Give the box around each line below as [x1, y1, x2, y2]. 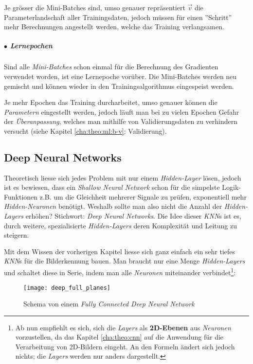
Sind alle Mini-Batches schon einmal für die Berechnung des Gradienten [4, 61, 218, 72]
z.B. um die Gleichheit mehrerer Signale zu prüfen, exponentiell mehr [39, 191, 247, 202]
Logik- [222, 182, 241, 192]
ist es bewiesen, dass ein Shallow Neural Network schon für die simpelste [4, 182, 220, 192]
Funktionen [4, 191, 38, 202]
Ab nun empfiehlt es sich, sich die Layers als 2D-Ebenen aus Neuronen [15, 322, 231, 332]
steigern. [4, 230, 29, 240]
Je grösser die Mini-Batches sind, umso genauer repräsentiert [4, 2, 185, 12]
